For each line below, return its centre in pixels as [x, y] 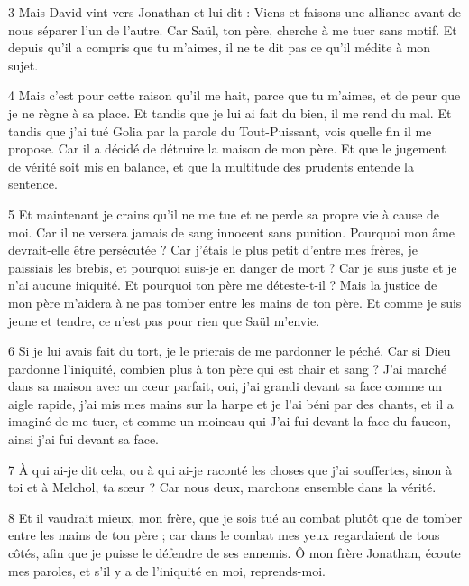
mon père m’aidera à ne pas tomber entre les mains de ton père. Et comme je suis [235, 302]
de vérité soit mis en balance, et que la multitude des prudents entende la [211, 166]
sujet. [23, 65]
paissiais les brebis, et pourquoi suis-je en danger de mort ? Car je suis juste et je [233, 267]
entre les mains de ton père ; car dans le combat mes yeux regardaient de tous [224, 535]
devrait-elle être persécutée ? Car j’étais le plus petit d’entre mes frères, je [213, 250]
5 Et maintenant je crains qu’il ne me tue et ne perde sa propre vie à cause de [224, 214]
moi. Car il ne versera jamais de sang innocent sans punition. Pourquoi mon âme [232, 232]
